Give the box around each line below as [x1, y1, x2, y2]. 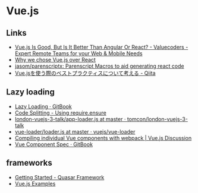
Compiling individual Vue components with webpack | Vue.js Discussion [14, 134, 192, 141]
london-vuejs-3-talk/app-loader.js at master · [14, 115, 126, 122]
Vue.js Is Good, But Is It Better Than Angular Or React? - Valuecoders [14, 43, 184, 50]
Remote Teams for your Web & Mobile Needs [32, 50, 143, 57]
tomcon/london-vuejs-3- [127, 115, 188, 122]
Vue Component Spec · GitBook [14, 141, 93, 148]
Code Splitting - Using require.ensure [14, 109, 107, 116]
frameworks [6, 158, 52, 168]
